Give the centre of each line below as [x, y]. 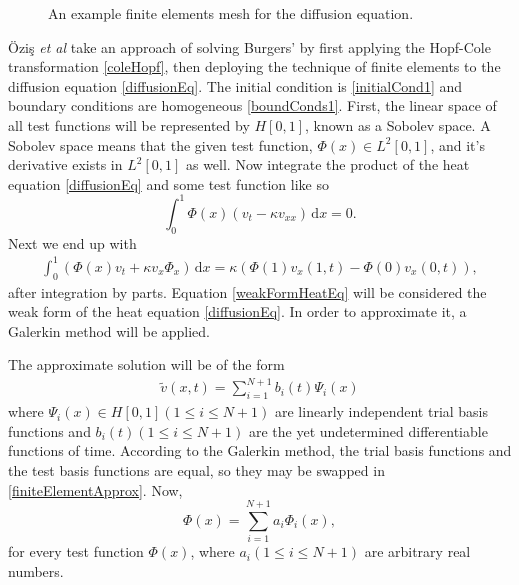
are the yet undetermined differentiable [368, 430]
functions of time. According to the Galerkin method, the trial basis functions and [260, 450]
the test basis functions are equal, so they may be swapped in [196, 470]
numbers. [36, 570]
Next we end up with [72, 242]
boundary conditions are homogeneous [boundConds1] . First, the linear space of [252, 105]
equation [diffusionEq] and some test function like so [168, 183]
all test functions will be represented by [129, 124]
